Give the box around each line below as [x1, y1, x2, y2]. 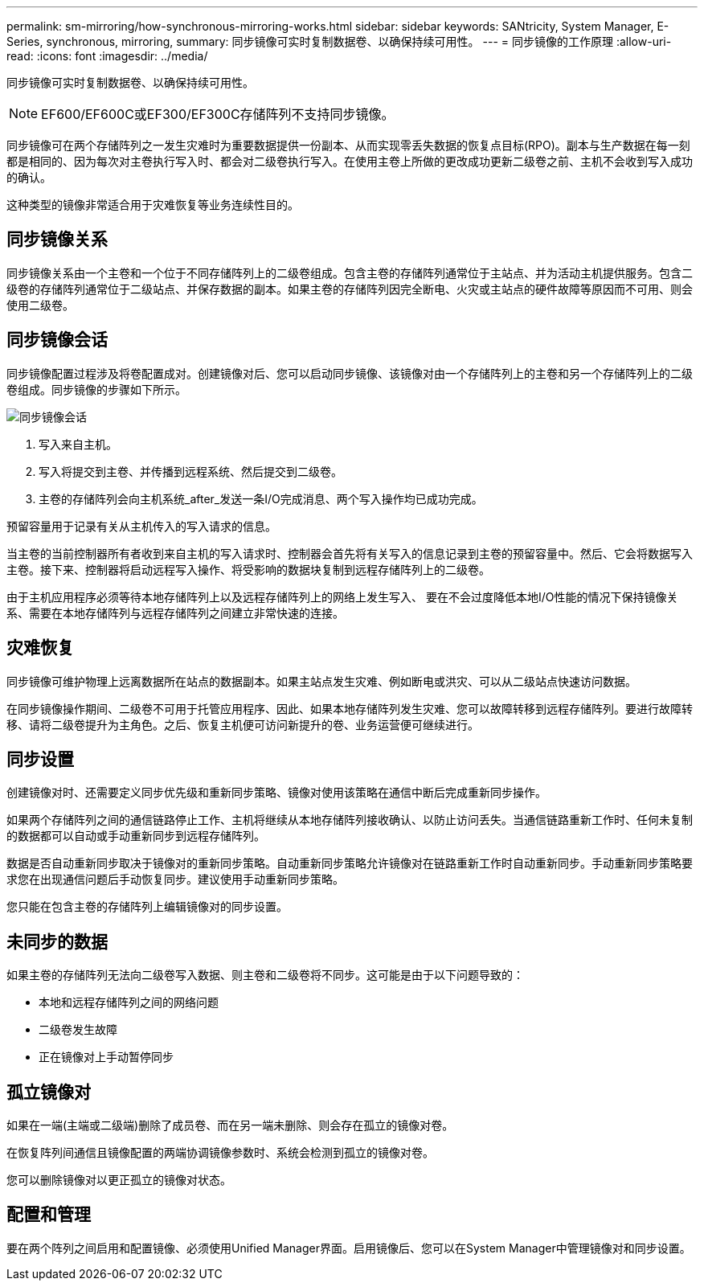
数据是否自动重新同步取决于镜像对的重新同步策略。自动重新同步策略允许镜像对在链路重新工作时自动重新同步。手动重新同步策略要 [6, 856, 693, 871]
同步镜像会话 [6, 330, 108, 350]
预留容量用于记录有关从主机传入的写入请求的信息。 [6, 518, 276, 533]
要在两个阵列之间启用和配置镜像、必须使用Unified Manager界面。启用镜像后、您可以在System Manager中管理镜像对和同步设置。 [6, 1240, 691, 1255]
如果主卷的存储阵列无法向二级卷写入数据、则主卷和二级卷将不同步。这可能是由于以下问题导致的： [6, 968, 524, 982]
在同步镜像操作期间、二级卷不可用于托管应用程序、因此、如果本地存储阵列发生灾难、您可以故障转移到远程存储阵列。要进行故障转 [6, 701, 693, 715]
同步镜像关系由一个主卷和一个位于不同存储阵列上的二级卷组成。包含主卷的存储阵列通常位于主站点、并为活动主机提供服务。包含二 [6, 265, 693, 280]
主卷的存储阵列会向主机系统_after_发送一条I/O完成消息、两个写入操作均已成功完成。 [39, 491, 483, 506]
